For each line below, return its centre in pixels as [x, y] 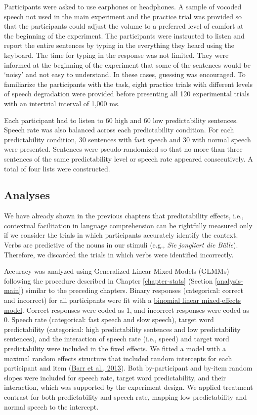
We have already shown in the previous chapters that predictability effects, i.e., [124, 216]
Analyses [27, 195]
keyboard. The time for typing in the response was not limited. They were [116, 55]
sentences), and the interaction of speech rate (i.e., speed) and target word [117, 339]
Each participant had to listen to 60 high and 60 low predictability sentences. [121, 120]
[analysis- [229, 280]
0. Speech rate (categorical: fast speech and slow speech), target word [109, 319]
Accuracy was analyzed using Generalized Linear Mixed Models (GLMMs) [117, 271]
